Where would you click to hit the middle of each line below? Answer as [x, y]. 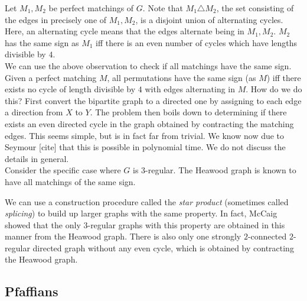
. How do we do [274, 89]
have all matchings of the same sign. [70, 181]
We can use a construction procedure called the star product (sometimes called [147, 201]
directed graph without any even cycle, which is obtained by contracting [163, 247]
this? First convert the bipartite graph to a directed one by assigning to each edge [153, 100]
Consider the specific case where [63, 170]
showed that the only [43, 224]
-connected [267, 236]
